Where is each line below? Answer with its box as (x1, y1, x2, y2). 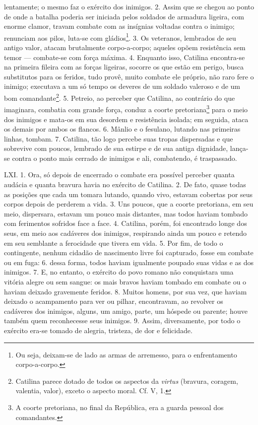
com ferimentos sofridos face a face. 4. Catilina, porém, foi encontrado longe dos (4, 218, 247, 228)
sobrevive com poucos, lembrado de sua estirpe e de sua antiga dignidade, (4, 143, 228, 153)
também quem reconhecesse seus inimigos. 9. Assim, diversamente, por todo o (4, 315, 241, 326)
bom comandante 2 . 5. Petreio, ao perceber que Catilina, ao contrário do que (4, 91, 235, 103)
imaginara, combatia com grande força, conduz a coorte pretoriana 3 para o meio (4, 103, 248, 114)
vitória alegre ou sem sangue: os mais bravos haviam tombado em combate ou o (4, 277, 247, 286)
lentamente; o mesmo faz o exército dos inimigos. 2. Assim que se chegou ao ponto (4, 1, 255, 11)
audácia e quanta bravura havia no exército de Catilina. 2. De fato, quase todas (4, 179, 246, 190)
